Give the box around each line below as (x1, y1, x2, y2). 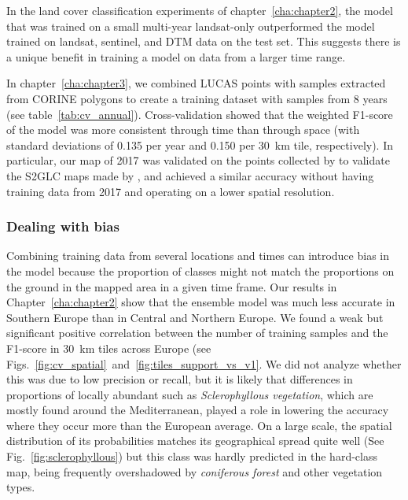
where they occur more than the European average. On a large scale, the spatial (6, 417, 392, 433)
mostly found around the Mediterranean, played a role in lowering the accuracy (6, 402, 389, 418)
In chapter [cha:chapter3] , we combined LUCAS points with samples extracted (6, 75, 386, 91)
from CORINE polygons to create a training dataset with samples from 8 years (6, 90, 388, 106)
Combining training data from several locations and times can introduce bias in (6, 247, 389, 264)
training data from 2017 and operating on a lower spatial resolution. (6, 183, 335, 199)
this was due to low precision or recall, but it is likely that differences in (6, 371, 353, 387)
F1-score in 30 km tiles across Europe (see (6, 339, 211, 356)
